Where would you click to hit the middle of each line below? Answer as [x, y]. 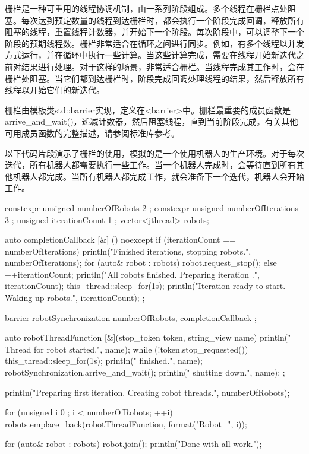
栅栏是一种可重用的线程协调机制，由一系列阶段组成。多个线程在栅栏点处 [146, 8]
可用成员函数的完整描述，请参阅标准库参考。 [92, 133]
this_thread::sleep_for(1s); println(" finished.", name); [104, 361]
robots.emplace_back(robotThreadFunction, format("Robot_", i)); [126, 423]
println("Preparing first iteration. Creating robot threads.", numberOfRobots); [147, 392]
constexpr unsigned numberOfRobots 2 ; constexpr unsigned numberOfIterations [152, 207]
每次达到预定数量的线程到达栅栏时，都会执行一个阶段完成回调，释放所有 [163, 20]
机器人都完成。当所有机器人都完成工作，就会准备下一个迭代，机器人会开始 [158, 176]
